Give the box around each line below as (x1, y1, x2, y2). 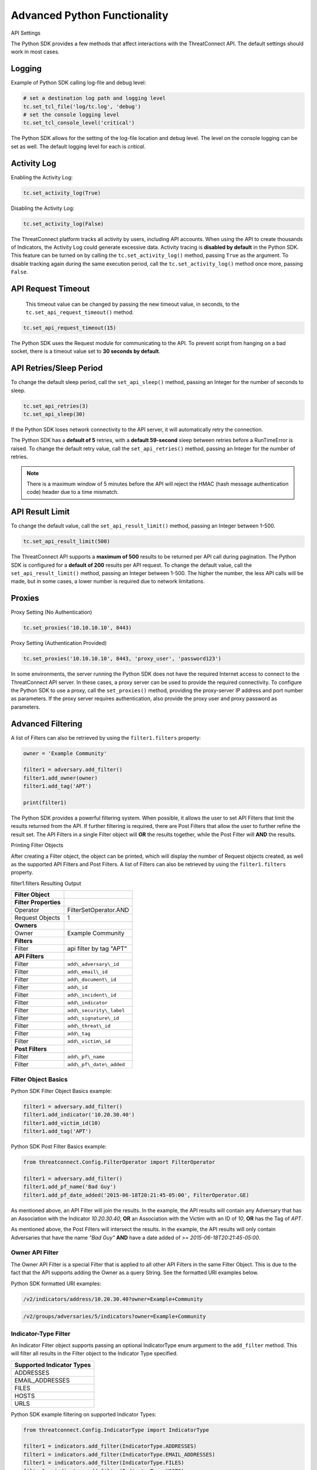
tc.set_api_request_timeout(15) (23, 324, 117, 331)
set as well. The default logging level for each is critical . (11, 143, 146, 150)
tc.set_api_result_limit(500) (23, 538, 110, 545)
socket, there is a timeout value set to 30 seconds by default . (11, 348, 161, 355)
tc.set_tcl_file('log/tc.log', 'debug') (23, 103, 141, 110)
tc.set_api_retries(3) (23, 403, 89, 409)
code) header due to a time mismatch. (26, 489, 119, 496)
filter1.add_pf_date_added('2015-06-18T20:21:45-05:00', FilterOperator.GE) (23, 1191, 249, 1198)
